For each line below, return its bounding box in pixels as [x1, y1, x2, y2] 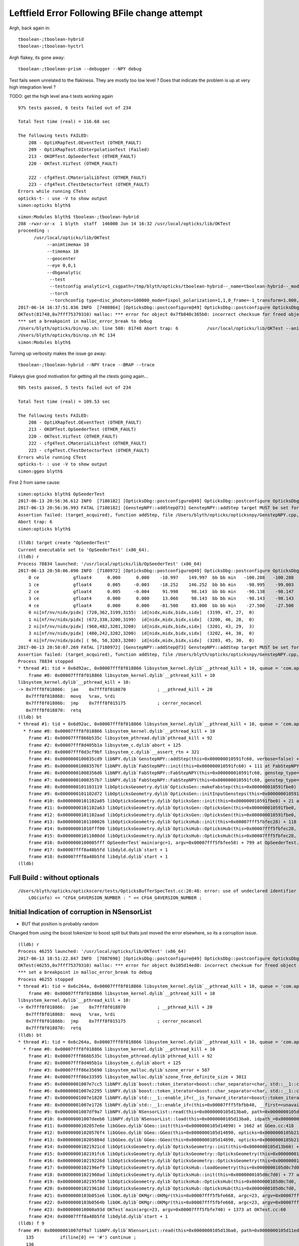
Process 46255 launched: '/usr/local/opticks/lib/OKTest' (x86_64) [18, 948, 186, 954]
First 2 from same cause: [9, 479, 61, 485]
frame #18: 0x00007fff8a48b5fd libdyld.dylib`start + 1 [28, 854, 168, 859]
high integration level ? [9, 84, 56, 90]
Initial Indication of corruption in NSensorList [9, 908, 152, 916]
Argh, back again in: [9, 25, 51, 31]
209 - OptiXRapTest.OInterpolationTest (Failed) [28, 147, 149, 153]
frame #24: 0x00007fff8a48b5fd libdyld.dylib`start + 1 [28, 1214, 168, 1220]
